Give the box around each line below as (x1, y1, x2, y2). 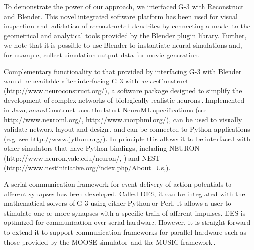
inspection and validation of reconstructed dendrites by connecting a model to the (4, 21, 251, 31)
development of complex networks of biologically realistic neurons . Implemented (4, 95, 245, 105)
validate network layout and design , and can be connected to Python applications (4, 124, 250, 134)
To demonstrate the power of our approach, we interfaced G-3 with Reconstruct (4, 1, 244, 11)
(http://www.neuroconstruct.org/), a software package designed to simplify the (4, 85, 242, 95)
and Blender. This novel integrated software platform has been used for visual (4, 11, 238, 21)
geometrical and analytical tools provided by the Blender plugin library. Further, (4, 30, 247, 40)
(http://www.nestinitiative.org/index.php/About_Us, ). (4, 162, 171, 172)
